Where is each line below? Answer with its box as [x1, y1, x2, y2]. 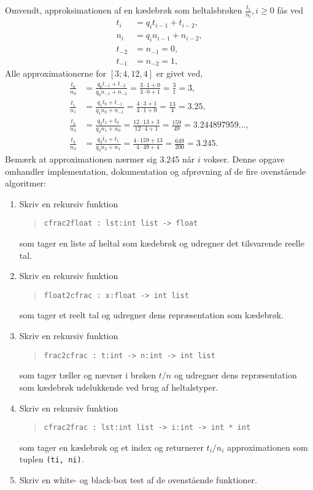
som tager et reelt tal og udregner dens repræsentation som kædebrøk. [19, 308, 284, 321]
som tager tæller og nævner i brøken [19, 369, 156, 381]
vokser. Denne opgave [203, 153, 285, 165]
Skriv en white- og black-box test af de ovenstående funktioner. [19, 473, 257, 486]
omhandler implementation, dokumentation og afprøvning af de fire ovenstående [5, 164, 306, 177]
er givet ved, [156, 67, 203, 80]
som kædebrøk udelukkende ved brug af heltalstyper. [19, 380, 218, 393]
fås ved [277, 4, 303, 16]
